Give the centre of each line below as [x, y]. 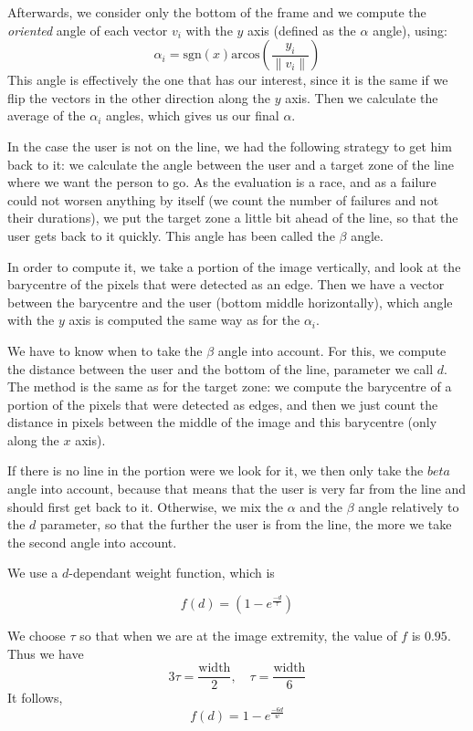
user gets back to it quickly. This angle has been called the [171, 235]
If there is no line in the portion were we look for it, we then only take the [215, 470]
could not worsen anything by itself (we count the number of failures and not [223, 199]
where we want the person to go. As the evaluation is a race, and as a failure [222, 182]
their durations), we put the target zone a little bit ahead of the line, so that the [233, 218]
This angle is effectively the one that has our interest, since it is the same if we [228, 80]
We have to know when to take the [105, 350]
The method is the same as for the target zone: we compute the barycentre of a [230, 386]
